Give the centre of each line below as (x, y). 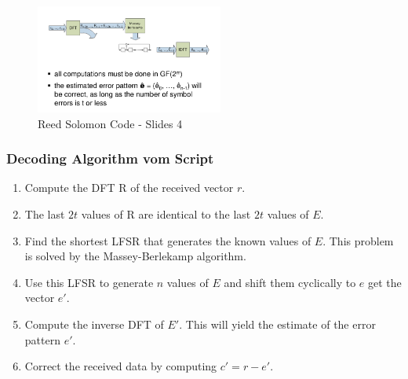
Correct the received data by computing (121, 366)
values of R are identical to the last (166, 214)
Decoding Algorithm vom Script (110, 158)
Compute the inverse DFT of (94, 324)
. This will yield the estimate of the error (277, 324)
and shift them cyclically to (290, 282)
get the (385, 282)
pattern (42, 339)
